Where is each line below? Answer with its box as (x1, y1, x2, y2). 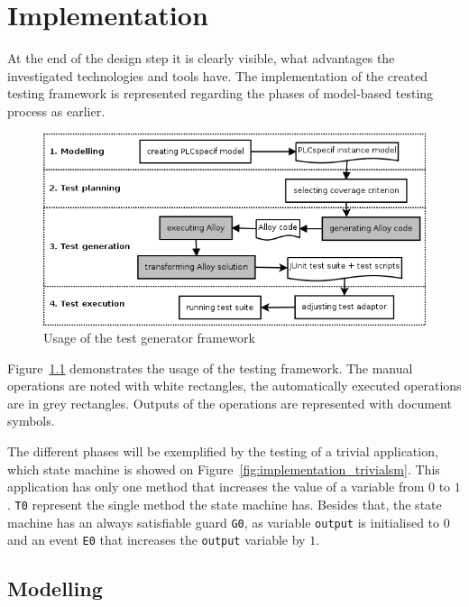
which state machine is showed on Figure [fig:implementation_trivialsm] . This (7, 459, 440, 478)
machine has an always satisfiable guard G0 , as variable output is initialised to (7, 512, 440, 531)
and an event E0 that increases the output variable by (7, 530, 306, 549)
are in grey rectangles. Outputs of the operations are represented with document (7, 393, 452, 412)
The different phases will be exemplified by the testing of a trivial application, (7, 442, 438, 461)
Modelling (7, 575, 103, 602)
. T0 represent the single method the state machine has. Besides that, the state (7, 494, 442, 513)
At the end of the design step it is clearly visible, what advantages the (7, 49, 395, 68)
